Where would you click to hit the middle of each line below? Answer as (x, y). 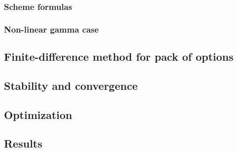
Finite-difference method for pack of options (119, 57)
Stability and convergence (71, 85)
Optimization (38, 114)
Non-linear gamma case (51, 29)
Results (23, 143)
